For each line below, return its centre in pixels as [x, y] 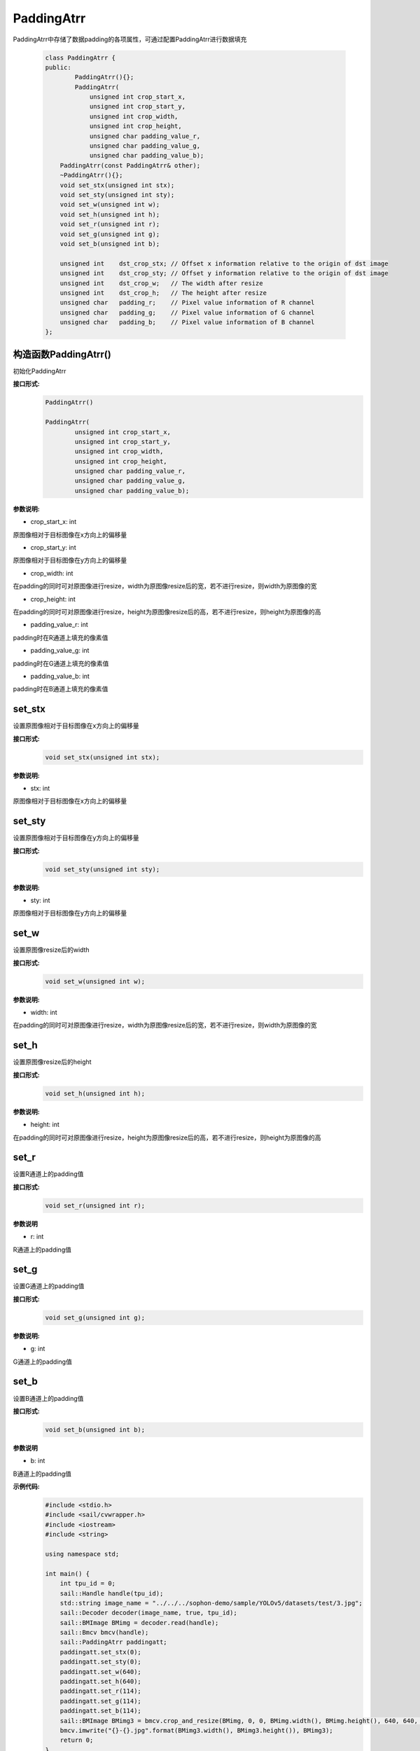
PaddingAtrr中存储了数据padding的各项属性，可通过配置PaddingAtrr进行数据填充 [130, 39]
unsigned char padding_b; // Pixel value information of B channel [187, 323]
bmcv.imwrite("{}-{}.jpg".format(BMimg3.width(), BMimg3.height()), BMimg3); [197, 1730]
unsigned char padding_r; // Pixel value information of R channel [187, 303]
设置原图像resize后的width [51, 950]
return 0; [77, 1740]
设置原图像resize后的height [52, 1062]
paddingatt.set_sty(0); [100, 1662]
